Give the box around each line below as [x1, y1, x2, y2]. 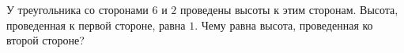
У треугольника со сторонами [6, 2, 149, 17]
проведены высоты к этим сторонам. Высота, [180, 2, 398, 17]
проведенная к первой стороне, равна [6, 16, 186, 33]
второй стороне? [6, 32, 85, 48]
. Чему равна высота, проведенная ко [194, 16, 373, 33]
